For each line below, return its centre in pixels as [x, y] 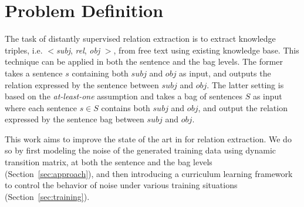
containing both [100, 73]
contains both [126, 107]
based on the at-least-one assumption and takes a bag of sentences [124, 96]
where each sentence [41, 107]
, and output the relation [243, 107]
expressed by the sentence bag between [75, 119]
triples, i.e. [24, 50]
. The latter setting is [245, 84]
